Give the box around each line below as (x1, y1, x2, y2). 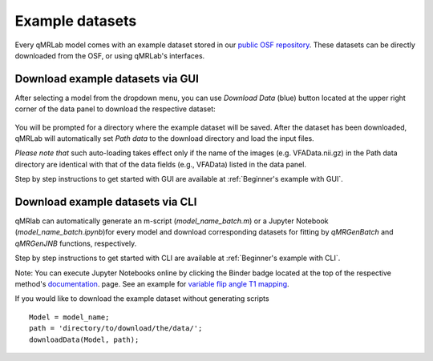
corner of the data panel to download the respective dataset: (14, 104, 216, 114)
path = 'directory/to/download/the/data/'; (29, 324, 203, 333)
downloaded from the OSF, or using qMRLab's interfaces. (14, 50, 205, 60)
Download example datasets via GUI (14, 72, 200, 86)
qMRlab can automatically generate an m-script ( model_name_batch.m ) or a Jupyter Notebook (14, 216, 329, 226)
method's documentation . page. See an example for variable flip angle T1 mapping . (14, 279, 289, 289)
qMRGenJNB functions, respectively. (14, 239, 137, 248)
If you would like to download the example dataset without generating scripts (14, 294, 269, 303)
